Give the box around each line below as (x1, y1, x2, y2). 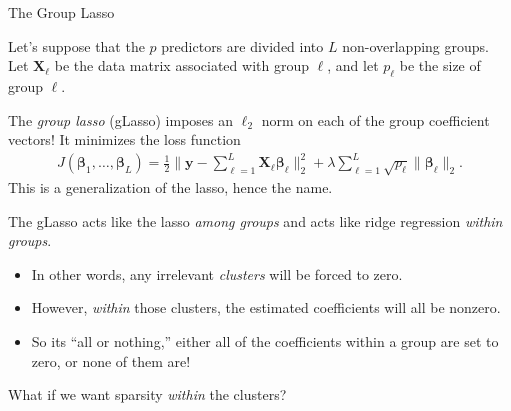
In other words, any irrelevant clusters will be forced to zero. (31, 263, 403, 284)
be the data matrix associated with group (54, 55, 309, 76)
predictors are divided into (161, 35, 324, 56)
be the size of (399, 55, 481, 76)
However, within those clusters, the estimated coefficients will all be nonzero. (31, 297, 501, 318)
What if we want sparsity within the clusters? (8, 384, 287, 405)
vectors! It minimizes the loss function (8, 129, 241, 150)
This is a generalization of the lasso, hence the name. (8, 177, 333, 198)
